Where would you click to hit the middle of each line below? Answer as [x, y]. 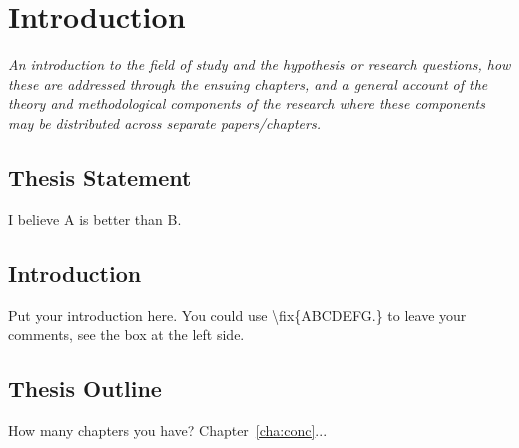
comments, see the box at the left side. [126, 334]
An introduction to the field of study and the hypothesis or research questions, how [259, 64]
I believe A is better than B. [95, 218]
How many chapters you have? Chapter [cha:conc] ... [168, 429]
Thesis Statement [100, 176]
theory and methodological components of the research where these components [246, 103]
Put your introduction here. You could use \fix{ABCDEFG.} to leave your [237, 314]
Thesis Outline [85, 388]
